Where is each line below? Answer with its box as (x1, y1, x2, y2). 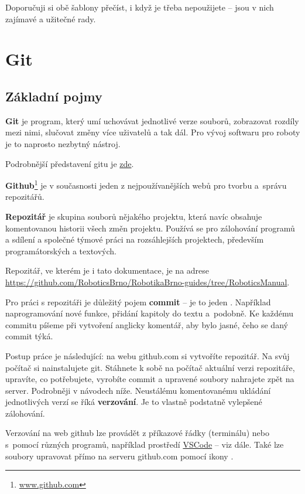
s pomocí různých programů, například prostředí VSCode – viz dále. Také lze (5, 438, 284, 451)
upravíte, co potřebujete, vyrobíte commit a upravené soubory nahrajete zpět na (5, 373, 294, 385)
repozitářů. (5, 190, 44, 203)
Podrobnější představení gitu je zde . (5, 157, 134, 169)
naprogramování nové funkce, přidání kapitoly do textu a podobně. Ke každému (5, 307, 294, 319)
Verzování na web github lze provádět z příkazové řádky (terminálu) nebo (5, 427, 269, 439)
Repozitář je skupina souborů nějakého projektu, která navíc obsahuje (5, 210, 262, 222)
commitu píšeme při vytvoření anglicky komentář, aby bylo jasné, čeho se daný (5, 318, 288, 331)
